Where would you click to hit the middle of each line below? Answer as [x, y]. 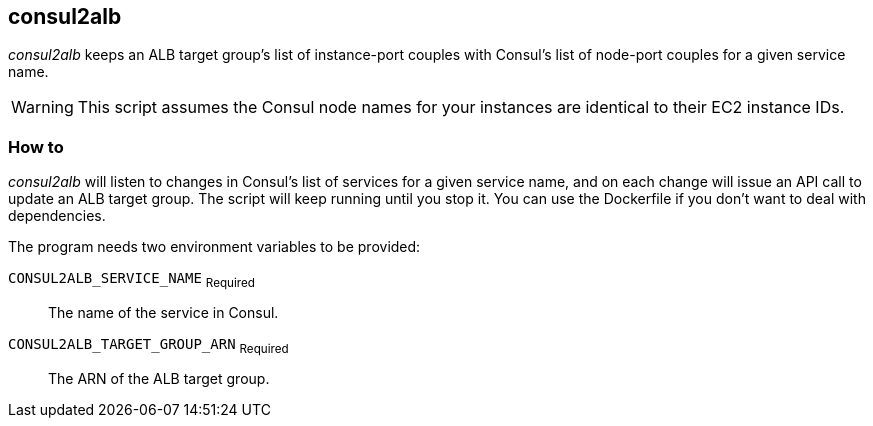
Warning [42, 107]
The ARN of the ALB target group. [159, 378]
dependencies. [57, 216]
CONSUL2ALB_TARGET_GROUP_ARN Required [148, 345]
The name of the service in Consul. [163, 312]
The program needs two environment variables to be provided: [214, 247]
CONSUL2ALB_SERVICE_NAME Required [131, 280]
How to [36, 146]
